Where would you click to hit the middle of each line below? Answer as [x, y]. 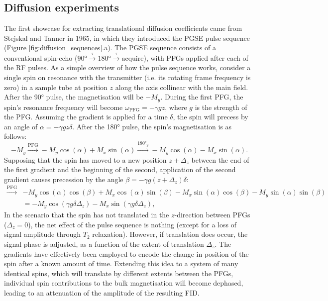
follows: [15, 136]
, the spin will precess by [211, 117]
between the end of [220, 159]
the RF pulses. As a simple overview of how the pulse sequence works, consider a [127, 67]
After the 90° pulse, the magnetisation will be [74, 97]
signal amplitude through [43, 234]
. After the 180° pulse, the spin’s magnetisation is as [152, 126]
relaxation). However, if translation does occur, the [170, 234]
